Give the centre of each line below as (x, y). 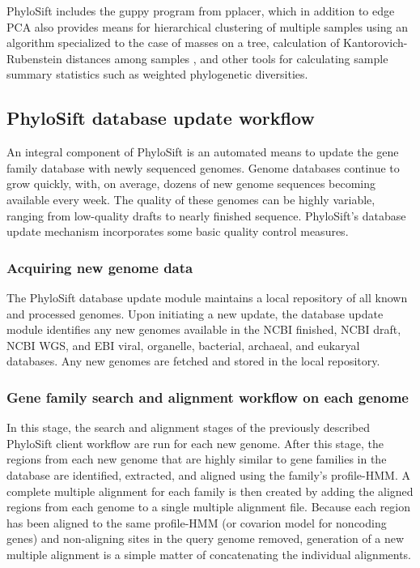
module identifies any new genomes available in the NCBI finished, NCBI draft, (204, 329)
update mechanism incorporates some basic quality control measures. (178, 231)
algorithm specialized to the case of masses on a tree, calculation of (173, 43)
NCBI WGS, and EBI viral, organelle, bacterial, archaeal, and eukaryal (183, 345)
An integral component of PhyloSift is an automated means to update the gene (203, 152)
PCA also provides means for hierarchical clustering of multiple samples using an (207, 26)
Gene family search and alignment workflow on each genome (208, 397)
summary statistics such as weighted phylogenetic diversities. (157, 74)
